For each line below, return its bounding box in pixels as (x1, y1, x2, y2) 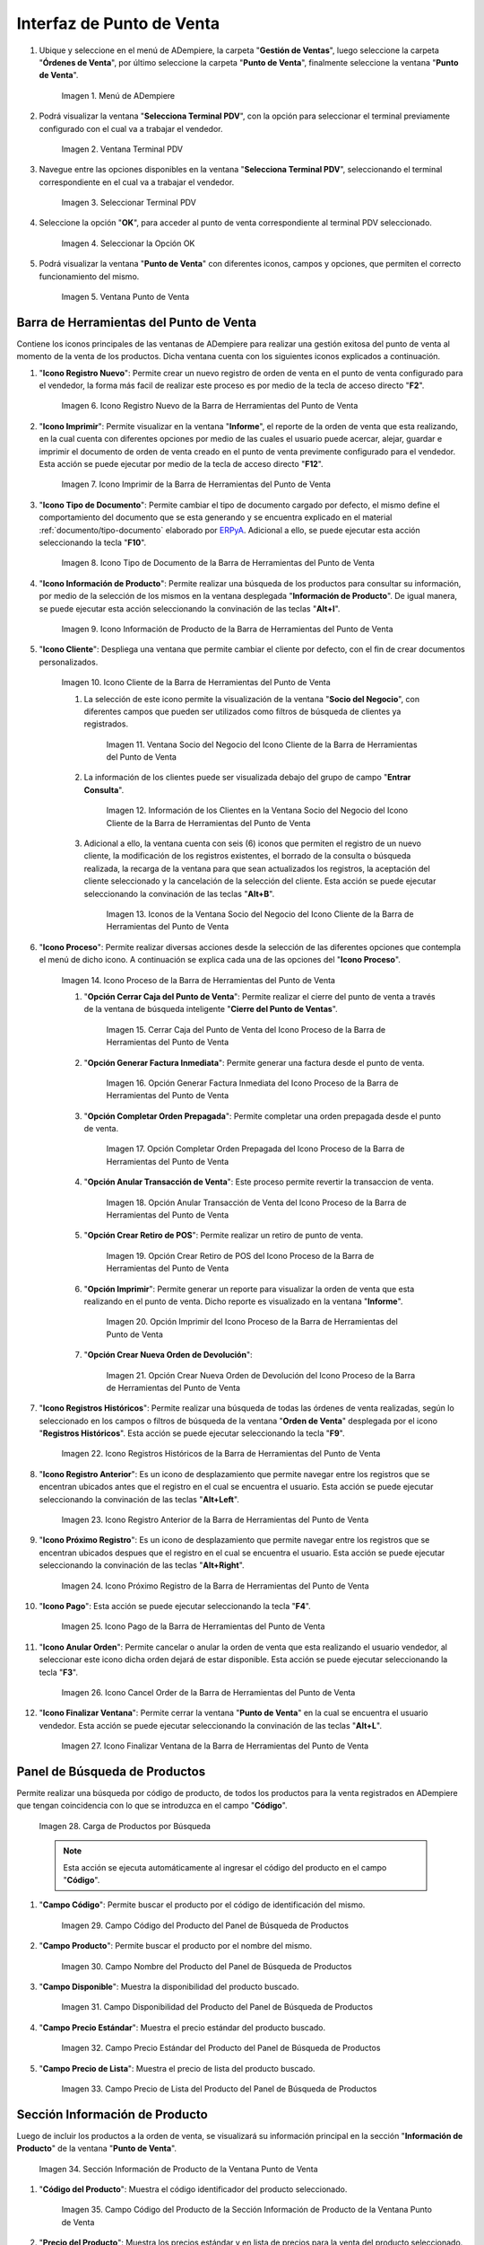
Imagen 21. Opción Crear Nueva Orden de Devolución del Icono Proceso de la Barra (106, 1369, 416, 1380)
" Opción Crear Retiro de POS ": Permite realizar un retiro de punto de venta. (83, 1230, 364, 1241)
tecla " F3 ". (39, 1667, 78, 1677)
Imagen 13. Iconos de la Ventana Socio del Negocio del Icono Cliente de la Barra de (106, 908, 414, 920)
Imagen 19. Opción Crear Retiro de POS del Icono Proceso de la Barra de (106, 1250, 375, 1261)
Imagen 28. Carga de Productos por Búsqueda (39, 1820, 211, 1831)
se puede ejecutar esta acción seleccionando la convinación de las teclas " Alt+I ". (39, 603, 341, 614)
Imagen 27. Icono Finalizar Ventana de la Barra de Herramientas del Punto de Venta (61, 1740, 369, 1751)
